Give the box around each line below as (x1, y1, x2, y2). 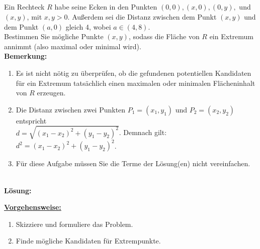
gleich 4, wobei (65, 21, 111, 32)
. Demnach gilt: (119, 127, 167, 138)
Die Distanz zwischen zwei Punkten (16, 104, 126, 114)
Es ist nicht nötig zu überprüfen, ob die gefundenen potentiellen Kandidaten (16, 67, 251, 78)
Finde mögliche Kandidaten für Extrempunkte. (16, 235, 161, 246)
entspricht (16, 115, 47, 126)
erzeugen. (37, 87, 66, 98)
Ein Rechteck (4, 2, 45, 12)
